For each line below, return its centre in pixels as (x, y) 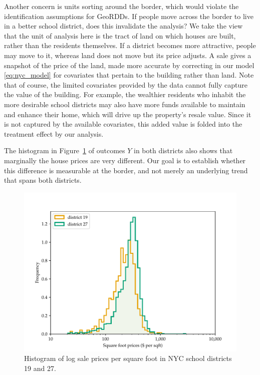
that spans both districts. (43, 180)
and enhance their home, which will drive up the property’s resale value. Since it (128, 114)
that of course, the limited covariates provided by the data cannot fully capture (126, 84)
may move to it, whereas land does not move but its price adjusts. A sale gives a (128, 55)
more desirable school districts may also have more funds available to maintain (125, 104)
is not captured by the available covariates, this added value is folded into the (123, 124)
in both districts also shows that (183, 150)
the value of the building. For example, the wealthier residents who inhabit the (125, 94)
